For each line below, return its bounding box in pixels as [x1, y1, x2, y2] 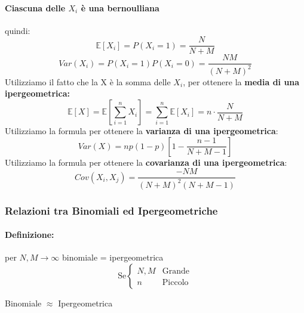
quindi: [5, 24, 30, 36]
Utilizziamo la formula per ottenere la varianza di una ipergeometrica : [5, 125, 278, 137]
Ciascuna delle [5, 1, 66, 14]
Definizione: [5, 228, 54, 241]
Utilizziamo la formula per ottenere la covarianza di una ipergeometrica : [5, 156, 287, 168]
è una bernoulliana [81, 1, 159, 14]
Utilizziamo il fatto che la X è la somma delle [5, 75, 171, 88]
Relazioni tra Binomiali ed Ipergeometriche [5, 203, 218, 218]
